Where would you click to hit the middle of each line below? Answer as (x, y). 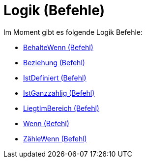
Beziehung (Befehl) (54, 62)
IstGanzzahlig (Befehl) (59, 93)
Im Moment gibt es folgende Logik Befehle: (73, 32)
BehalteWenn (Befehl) (58, 47)
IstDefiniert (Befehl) (55, 78)
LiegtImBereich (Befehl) (61, 108)
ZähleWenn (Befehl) (55, 138)
